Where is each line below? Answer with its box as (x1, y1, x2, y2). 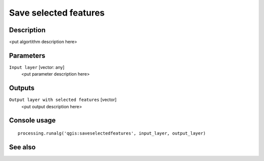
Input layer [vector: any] (9, 64, 65, 70)
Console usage (9, 116, 56, 124)
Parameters (9, 51, 45, 60)
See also (9, 143, 36, 151)
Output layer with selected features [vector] (9, 97, 117, 102)
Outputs (9, 84, 35, 92)
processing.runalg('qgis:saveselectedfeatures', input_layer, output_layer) (18, 131, 206, 136)
